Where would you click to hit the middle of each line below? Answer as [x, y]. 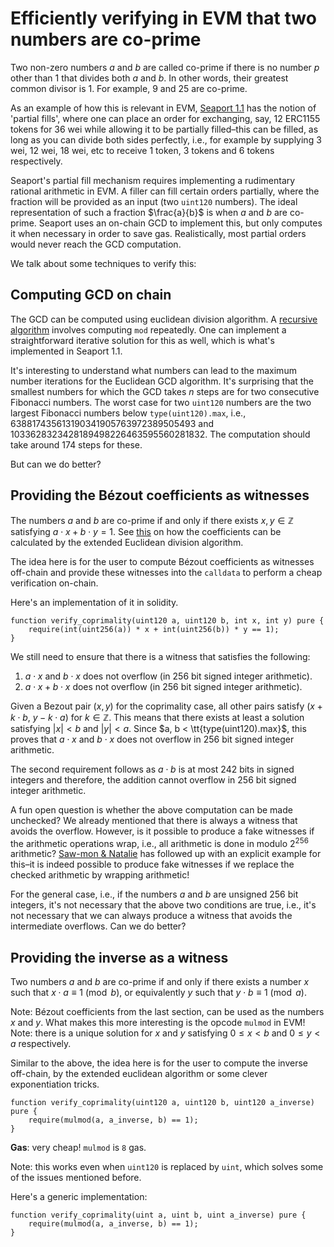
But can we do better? [56, 464]
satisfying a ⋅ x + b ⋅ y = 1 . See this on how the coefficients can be [146, 531]
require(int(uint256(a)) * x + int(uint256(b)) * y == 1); [154, 629]
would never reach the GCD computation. [96, 244]
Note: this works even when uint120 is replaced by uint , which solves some [167, 1167]
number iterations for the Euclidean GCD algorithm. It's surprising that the [162, 381]
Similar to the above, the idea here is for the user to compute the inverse [159, 1063]
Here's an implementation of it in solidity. [94, 602]
